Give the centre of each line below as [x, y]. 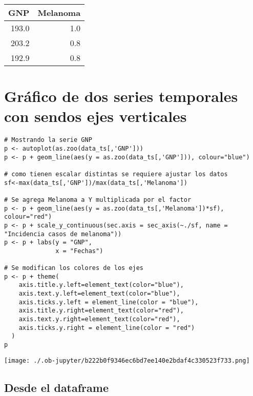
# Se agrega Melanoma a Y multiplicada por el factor [98, 200]
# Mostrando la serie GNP [48, 140]
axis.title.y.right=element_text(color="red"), [101, 311]
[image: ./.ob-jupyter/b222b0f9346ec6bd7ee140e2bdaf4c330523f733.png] [127, 360]
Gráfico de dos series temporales [121, 96]
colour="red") [28, 217]
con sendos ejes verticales [96, 116]
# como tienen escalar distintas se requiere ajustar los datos [116, 174]
